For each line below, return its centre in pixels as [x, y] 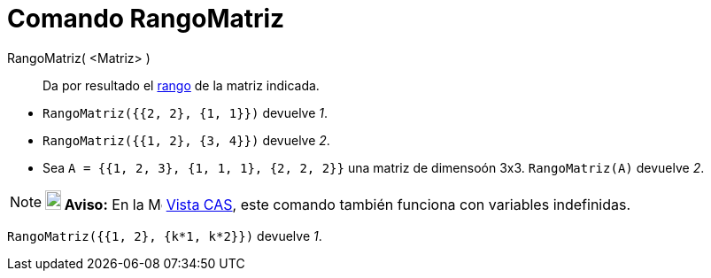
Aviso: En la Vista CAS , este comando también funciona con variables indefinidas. [348, 204]
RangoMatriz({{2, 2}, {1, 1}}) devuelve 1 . [185, 112]
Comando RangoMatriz [146, 19]
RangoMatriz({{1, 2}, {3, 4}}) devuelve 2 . [186, 140]
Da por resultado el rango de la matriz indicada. [181, 85]
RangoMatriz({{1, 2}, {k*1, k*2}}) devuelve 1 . [165, 236]
